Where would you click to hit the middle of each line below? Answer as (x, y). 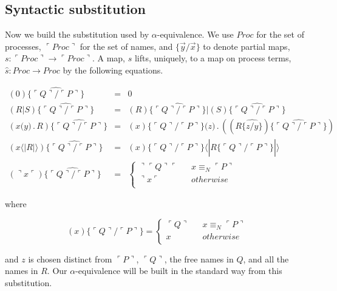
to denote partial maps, (247, 46)
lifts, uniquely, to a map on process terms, (213, 58)
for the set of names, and (126, 46)
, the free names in (199, 258)
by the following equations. (113, 70)
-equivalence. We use (195, 34)
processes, (23, 46)
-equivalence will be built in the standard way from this (179, 271)
